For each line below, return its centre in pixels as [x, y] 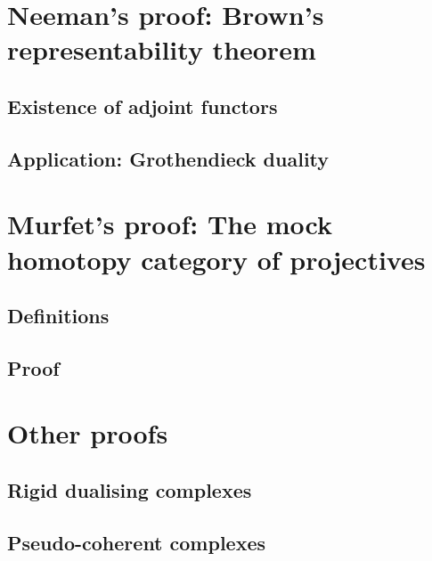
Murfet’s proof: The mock [170, 224]
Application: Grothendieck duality [168, 158]
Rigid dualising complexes [130, 490]
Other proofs [88, 433]
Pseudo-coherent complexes [137, 542]
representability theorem [162, 49]
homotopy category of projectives [216, 259]
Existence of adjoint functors [143, 106]
